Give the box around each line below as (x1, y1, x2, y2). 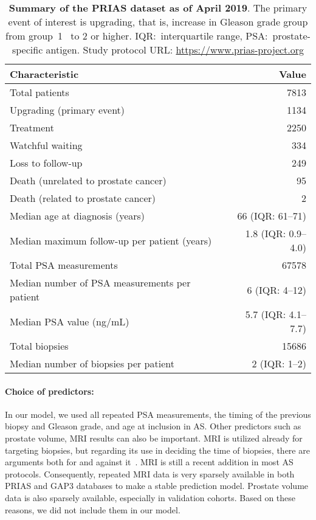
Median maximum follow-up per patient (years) (10, 233, 212, 248)
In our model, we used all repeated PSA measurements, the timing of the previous (5, 407, 311, 420)
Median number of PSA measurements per (10, 276, 191, 289)
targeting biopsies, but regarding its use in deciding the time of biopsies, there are (5, 443, 310, 456)
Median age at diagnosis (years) (10, 209, 145, 223)
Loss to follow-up (10, 156, 83, 170)
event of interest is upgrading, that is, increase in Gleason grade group (8, 15, 308, 29)
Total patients (10, 85, 69, 99)
